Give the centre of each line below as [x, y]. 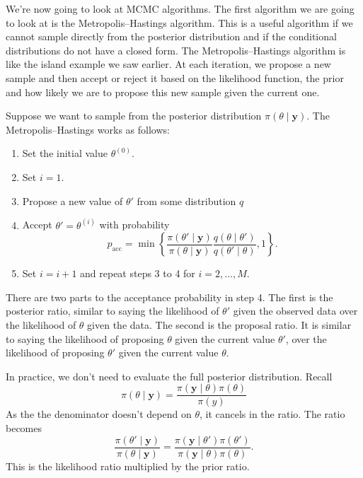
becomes [24, 427]
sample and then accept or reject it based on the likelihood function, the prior [175, 77]
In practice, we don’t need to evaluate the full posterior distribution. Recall [169, 376]
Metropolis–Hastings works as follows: [88, 129]
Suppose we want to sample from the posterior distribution [134, 116]
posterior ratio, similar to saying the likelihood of [113, 311]
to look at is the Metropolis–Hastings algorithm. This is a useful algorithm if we [179, 22]
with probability [134, 225]
